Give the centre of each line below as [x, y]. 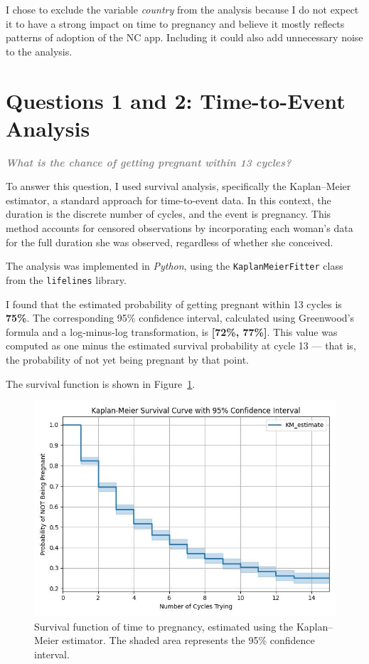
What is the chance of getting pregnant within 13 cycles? [149, 162]
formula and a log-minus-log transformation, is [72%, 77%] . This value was [172, 331]
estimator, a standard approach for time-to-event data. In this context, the [169, 200]
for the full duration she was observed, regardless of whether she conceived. [170, 242]
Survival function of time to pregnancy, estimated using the [164, 626]
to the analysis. [39, 51]
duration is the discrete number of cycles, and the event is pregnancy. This [169, 214]
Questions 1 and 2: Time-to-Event [176, 100]
